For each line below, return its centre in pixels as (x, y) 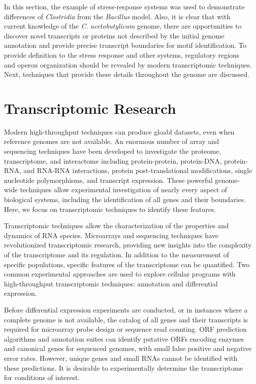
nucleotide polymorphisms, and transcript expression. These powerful (108, 180)
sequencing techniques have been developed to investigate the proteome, (112, 151)
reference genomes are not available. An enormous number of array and (112, 141)
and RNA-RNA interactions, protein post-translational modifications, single (138, 170)
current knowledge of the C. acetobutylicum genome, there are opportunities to (123, 26)
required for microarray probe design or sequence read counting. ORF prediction (126, 329)
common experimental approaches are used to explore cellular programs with (120, 274)
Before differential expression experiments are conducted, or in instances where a (126, 309)
